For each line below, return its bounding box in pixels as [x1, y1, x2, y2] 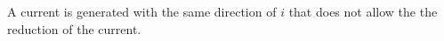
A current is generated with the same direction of [7, 3, 277, 20]
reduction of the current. [7, 19, 141, 38]
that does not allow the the [288, 3, 438, 20]
